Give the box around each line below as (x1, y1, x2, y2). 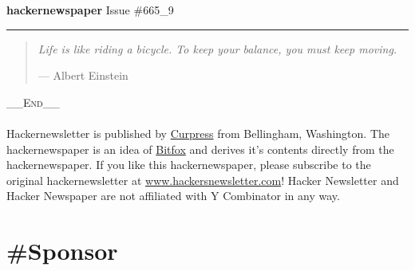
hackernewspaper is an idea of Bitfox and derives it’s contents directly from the (6, 140, 394, 157)
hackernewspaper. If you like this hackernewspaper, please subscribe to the (6, 156, 371, 173)
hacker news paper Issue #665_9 (6, 2, 174, 18)
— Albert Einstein (38, 67, 128, 84)
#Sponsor (6, 234, 118, 267)
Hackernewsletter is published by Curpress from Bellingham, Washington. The (6, 124, 389, 141)
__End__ (6, 93, 60, 110)
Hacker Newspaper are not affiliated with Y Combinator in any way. (6, 187, 340, 204)
